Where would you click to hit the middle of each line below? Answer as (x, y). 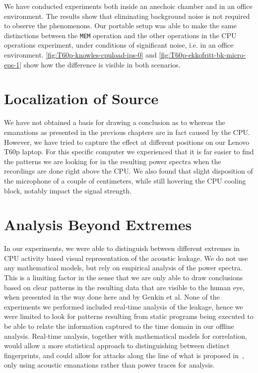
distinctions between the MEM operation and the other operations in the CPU (120, 35)
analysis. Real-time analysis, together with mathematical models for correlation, (126, 336)
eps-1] (13, 64)
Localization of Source (81, 98)
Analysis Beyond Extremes (98, 224)
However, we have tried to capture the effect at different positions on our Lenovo (127, 142)
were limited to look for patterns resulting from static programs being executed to (129, 316)
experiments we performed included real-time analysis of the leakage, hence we (124, 306)
